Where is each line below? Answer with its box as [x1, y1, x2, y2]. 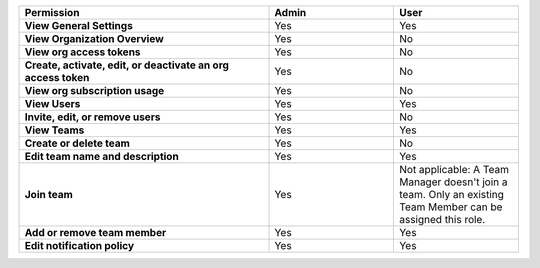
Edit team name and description [24, 150, 179, 163]
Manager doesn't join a [398, 175, 508, 189]
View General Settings [24, 19, 134, 32]
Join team [24, 188, 74, 201]
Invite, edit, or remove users [24, 110, 161, 124]
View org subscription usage [24, 84, 165, 97]
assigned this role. [398, 213, 486, 226]
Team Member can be [398, 200, 503, 214]
